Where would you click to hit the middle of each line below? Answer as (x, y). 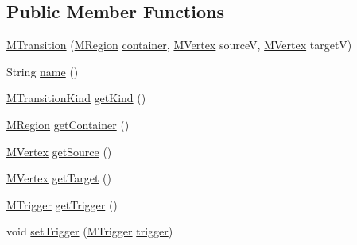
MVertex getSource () (59, 151)
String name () (43, 71)
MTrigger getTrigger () (62, 204)
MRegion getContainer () (68, 124)
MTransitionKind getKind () (76, 98)
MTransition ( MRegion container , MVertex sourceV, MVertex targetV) (179, 45)
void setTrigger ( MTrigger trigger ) (90, 231)
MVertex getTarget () (59, 178)
